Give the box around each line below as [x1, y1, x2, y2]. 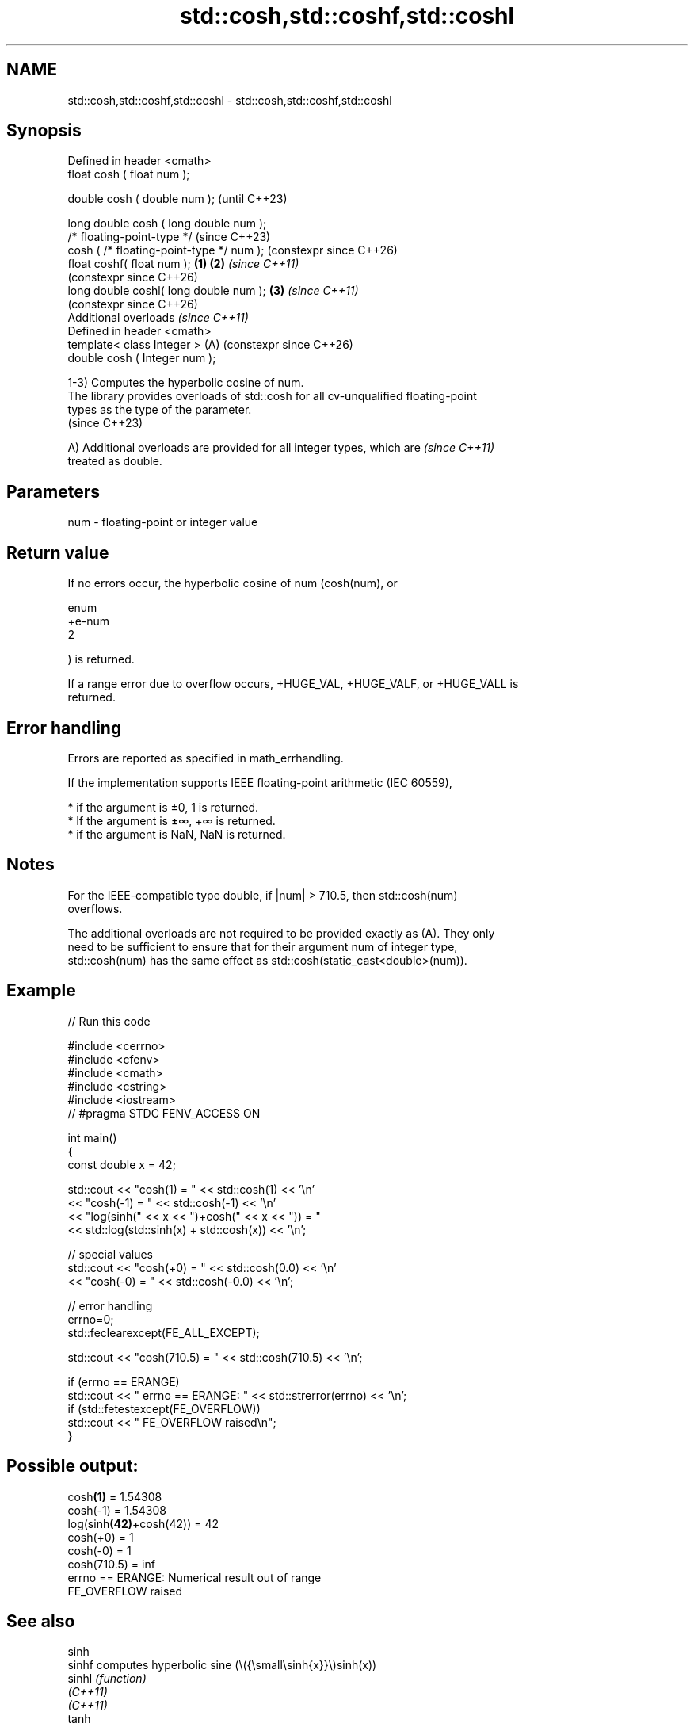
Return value [6, 542, 109, 563]
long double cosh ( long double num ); [67, 216, 267, 231]
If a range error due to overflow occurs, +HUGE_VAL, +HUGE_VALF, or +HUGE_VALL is [67, 677, 519, 691]
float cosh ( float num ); [67, 167, 190, 181]
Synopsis [6, 120, 82, 141]
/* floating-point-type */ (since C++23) [67, 230, 271, 244]
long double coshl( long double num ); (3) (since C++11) [67, 284, 359, 298]
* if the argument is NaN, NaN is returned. [67, 827, 286, 841]
